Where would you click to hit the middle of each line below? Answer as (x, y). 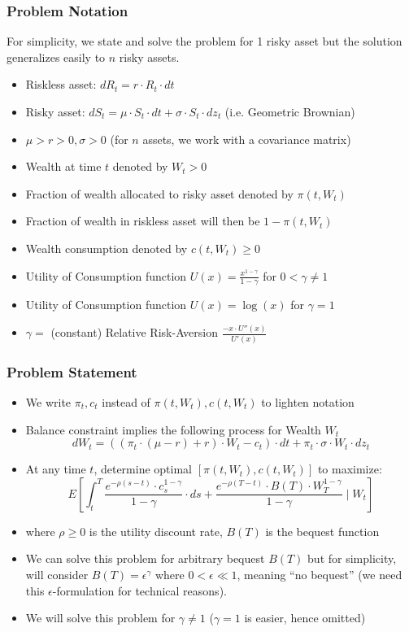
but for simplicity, (352, 558)
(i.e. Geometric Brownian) (290, 111)
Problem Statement (72, 371)
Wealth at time (63, 166)
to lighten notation (308, 401)
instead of (126, 401)
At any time (56, 469)
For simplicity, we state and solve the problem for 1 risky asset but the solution (204, 41)
